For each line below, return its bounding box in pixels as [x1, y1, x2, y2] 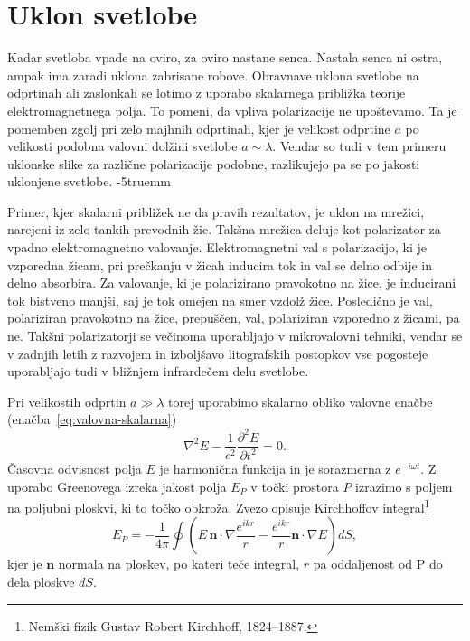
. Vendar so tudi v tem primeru [272, 137, 446, 156]
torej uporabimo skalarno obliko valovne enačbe [168, 391, 433, 410]
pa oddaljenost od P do [313, 554, 443, 573]
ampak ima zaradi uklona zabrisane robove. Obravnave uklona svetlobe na [7, 65, 419, 84]
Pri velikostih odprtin [7, 391, 127, 410]
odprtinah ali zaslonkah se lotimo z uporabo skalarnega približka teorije [7, 83, 406, 102]
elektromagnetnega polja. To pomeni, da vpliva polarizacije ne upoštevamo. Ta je [7, 100, 457, 119]
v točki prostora [250, 476, 339, 495]
